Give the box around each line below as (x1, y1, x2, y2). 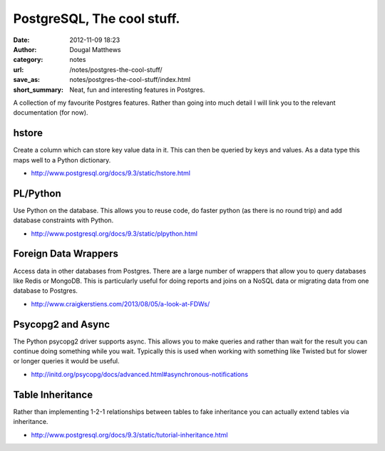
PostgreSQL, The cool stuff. (13, 11, 180, 26)
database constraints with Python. (13, 216, 114, 224)
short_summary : (13, 85, 64, 94)
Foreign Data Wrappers (13, 248, 119, 260)
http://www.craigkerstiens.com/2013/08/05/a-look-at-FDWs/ (31, 299, 210, 308)
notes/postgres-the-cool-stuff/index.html (69, 76, 191, 84)
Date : (13, 36, 30, 44)
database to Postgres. (13, 286, 78, 295)
